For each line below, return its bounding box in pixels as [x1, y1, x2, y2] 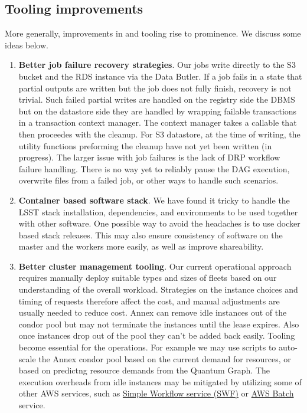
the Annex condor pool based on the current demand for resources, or [38, 352, 291, 365]
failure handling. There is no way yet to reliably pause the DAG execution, [18, 162, 290, 175]
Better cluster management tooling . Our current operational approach [18, 260, 292, 272]
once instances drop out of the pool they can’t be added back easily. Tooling [18, 329, 295, 342]
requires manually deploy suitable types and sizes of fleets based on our [18, 271, 277, 284]
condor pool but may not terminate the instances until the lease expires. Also [18, 317, 299, 330]
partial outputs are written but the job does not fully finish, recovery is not [18, 81, 292, 94]
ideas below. [5, 38, 48, 51]
